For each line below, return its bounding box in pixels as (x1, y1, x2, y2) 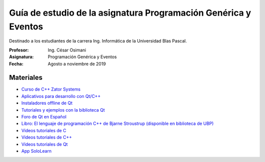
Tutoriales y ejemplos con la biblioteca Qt (21, 107, 105, 113)
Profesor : (9, 47, 29, 53)
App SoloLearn (21, 148, 52, 154)
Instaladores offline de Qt (21, 100, 73, 106)
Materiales (9, 73, 43, 82)
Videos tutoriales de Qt (21, 141, 68, 147)
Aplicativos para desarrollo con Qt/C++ (21, 93, 101, 99)
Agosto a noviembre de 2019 (48, 61, 106, 67)
